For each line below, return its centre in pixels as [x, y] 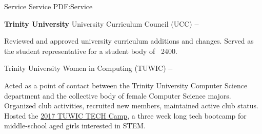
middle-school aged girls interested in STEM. [75, 126]
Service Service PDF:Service [48, 6]
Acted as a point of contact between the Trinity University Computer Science [126, 85]
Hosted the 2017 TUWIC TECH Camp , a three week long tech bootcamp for [125, 115]
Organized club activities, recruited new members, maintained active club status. [131, 106]
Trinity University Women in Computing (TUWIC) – [88, 68]
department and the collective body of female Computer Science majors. [118, 95]
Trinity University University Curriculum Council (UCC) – [102, 23]
